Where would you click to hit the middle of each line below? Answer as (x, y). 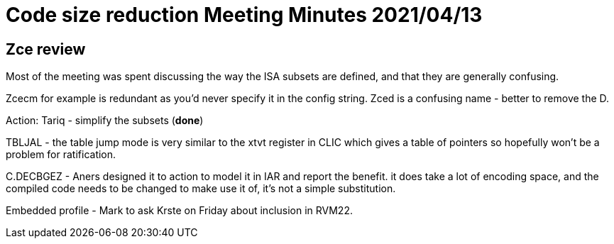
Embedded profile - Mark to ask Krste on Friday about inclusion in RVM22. (179, 211)
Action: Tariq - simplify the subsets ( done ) (105, 121)
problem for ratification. (61, 155)
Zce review (46, 49)
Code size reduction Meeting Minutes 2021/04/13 (244, 15)
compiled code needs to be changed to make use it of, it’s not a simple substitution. (201, 189)
